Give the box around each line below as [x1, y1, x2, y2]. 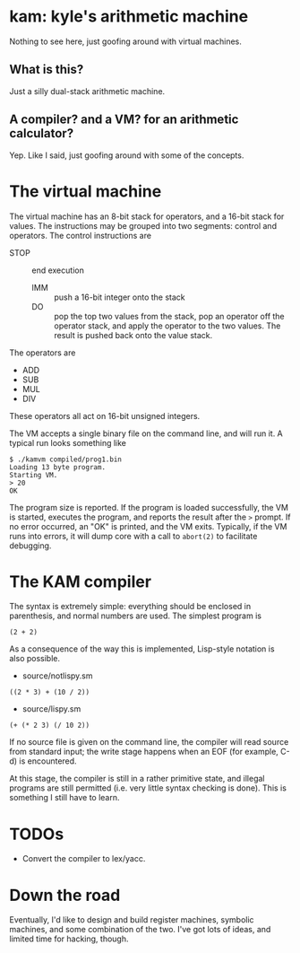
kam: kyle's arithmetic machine [9, 6, 249, 27]
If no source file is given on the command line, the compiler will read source [9, 737, 289, 748]
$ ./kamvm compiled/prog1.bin [9, 455, 123, 464]
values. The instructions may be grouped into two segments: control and [9, 220, 278, 231]
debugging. [9, 540, 52, 551]
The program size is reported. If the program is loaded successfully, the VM [9, 502, 289, 512]
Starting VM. [9, 470, 58, 479]
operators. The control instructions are [9, 230, 152, 240]
